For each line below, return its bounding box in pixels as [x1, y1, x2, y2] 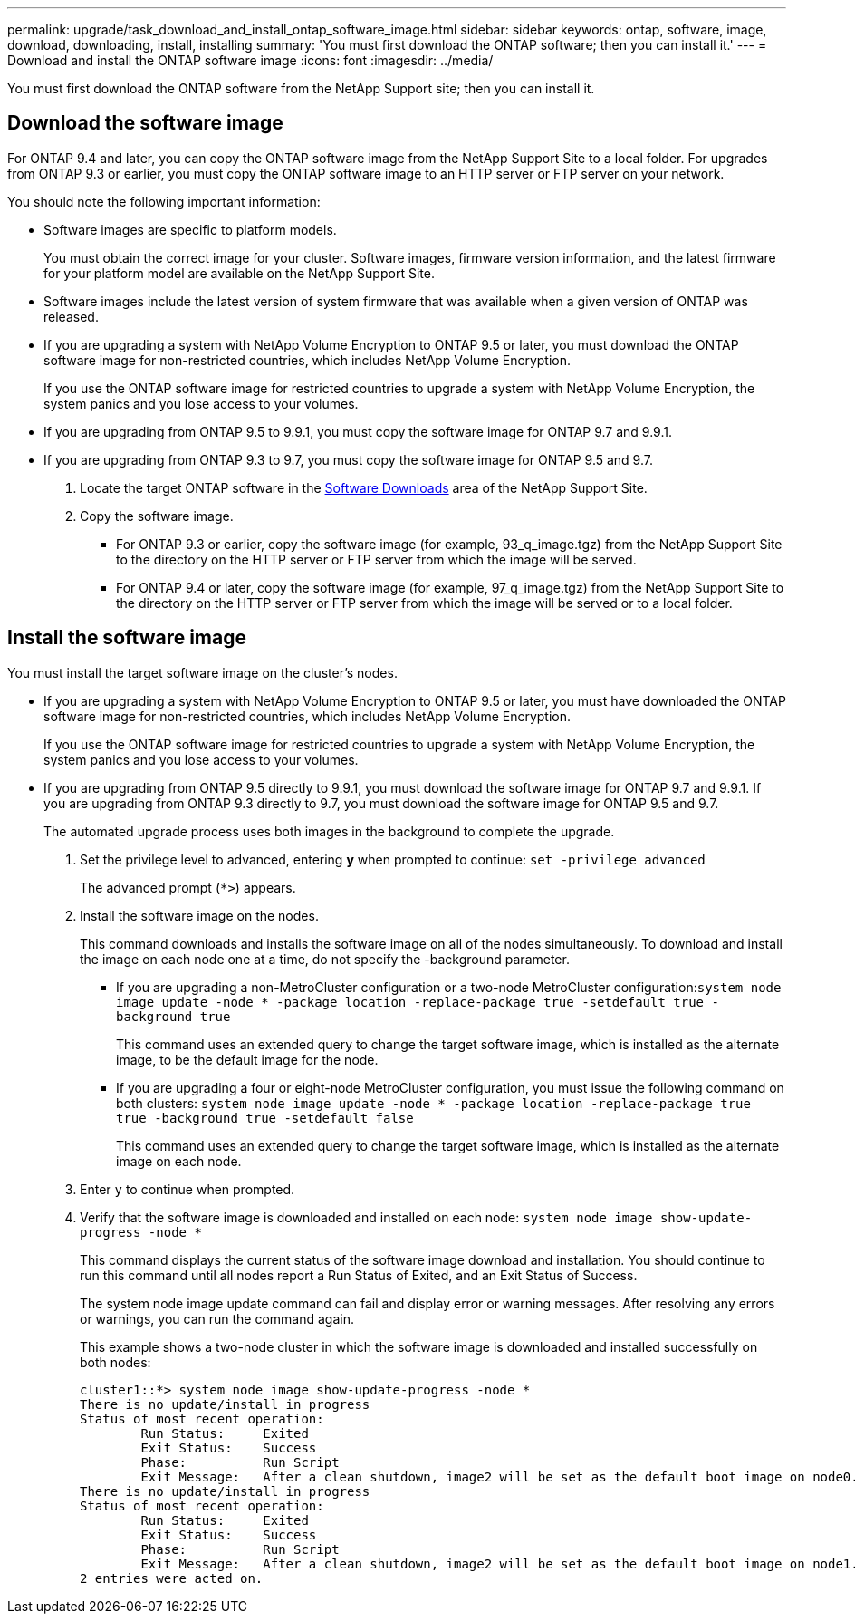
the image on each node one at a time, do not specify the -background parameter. [80, 950, 570, 967]
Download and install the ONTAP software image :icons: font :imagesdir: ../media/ [7, 53, 494, 68]
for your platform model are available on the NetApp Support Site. [43, 265, 435, 281]
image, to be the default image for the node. [116, 1051, 379, 1067]
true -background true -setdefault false [116, 1110, 414, 1125]
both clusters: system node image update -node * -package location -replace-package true [116, 1095, 751, 1111]
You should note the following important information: [7, 193, 321, 209]
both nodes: [80, 1354, 151, 1370]
